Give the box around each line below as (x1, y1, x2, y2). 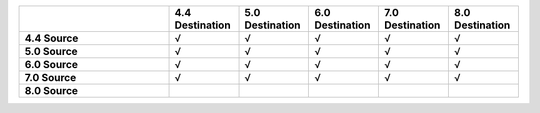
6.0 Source (24, 58, 79, 71)
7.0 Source (24, 71, 77, 84)
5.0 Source (24, 45, 79, 58)
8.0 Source (24, 84, 79, 97)
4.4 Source (24, 31, 79, 45)
